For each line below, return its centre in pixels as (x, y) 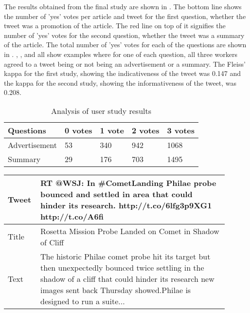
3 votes (181, 130)
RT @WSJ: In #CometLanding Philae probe (128, 183)
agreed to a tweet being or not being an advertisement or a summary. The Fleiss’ (125, 64)
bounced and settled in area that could (116, 194)
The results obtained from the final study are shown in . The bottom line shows (123, 6)
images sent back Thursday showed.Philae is (116, 290)
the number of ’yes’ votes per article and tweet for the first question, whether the (125, 16)
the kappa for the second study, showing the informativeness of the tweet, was (120, 83)
